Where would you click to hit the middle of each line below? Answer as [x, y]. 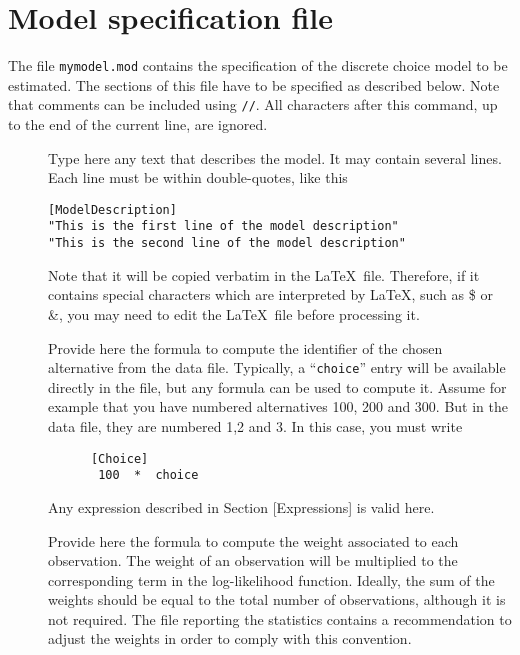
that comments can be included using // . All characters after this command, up [253, 104]
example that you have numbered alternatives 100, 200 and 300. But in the [278, 406]
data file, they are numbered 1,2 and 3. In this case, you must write [255, 426]
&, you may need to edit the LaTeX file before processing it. [234, 313]
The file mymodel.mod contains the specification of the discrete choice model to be [258, 65]
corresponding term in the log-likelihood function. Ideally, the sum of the [271, 579]
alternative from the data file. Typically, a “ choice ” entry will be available [277, 367]
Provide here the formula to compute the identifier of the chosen [245, 347]
